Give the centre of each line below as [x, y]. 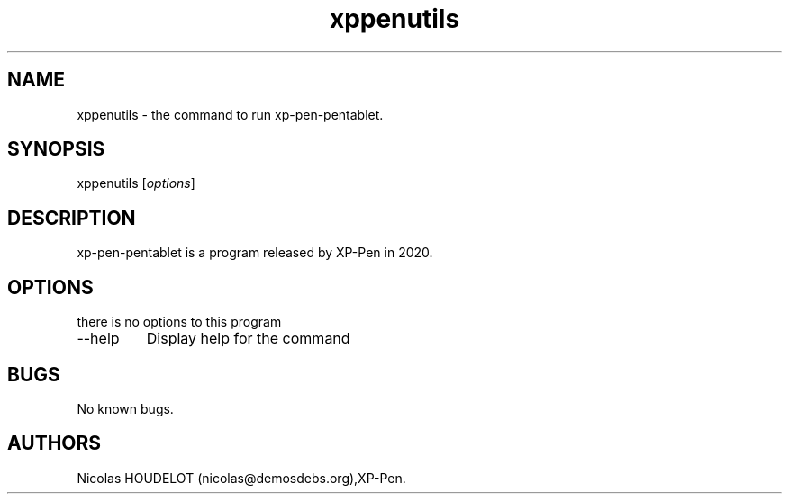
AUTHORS [54, 443]
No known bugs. [125, 408]
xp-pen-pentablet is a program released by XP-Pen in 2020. [255, 253]
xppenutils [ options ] [136, 183]
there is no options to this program [179, 322]
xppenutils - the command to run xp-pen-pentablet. [230, 114]
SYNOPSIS [56, 149]
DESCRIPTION [72, 218]
